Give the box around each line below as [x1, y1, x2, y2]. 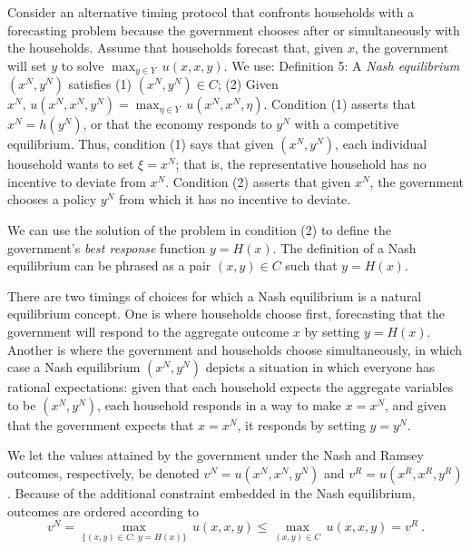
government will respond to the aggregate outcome [7, 321, 289, 340]
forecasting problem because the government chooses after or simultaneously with [7, 20, 460, 39]
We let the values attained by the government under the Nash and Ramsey [7, 446, 424, 465]
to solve [61, 55, 104, 74]
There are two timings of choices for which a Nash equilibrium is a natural [7, 286, 422, 305]
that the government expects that [7, 415, 194, 434]
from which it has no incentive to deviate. [119, 190, 351, 209]
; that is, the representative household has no [175, 154, 427, 173]
